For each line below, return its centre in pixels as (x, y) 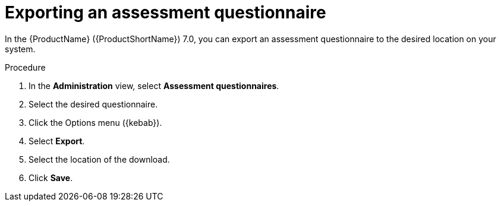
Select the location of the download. (99, 159)
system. (20, 49)
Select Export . (57, 141)
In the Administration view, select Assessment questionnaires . (154, 85)
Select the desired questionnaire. (93, 104)
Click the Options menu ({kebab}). (95, 122)
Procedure (25, 67)
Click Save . (51, 178)
